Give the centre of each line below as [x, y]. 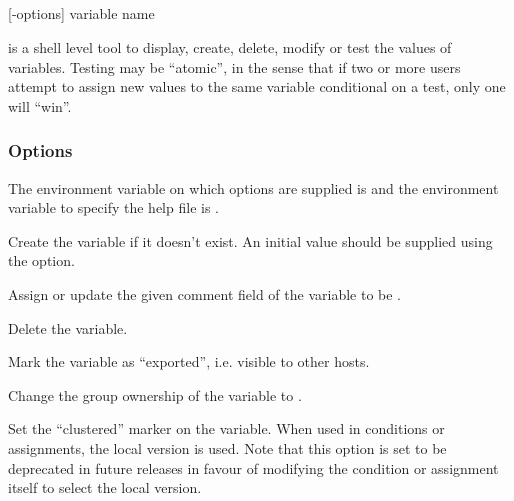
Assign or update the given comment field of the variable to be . [204, 293]
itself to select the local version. [105, 487]
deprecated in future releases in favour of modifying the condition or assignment [253, 467]
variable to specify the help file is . [113, 207]
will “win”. [40, 105]
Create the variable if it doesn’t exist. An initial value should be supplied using [250, 240]
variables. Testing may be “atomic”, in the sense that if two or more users [234, 66]
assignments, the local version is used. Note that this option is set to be [227, 447]
